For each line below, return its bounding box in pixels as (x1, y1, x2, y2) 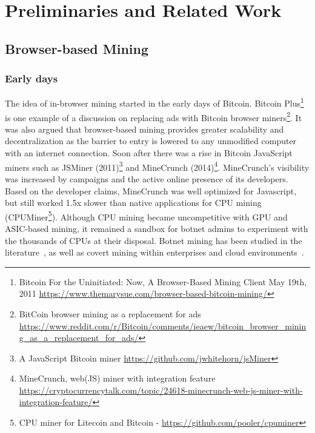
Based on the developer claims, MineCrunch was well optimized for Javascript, (5, 184, 297, 197)
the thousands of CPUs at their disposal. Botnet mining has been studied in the (5, 234, 302, 246)
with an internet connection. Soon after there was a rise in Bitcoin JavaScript (5, 147, 293, 159)
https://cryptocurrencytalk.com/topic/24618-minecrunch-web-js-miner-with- (19, 383, 303, 396)
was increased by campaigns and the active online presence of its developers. (5, 172, 288, 185)
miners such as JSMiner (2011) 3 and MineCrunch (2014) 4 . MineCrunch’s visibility (5, 159, 310, 173)
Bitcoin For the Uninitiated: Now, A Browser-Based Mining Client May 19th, (19, 275, 307, 288)
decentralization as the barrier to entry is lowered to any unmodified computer (5, 134, 297, 147)
